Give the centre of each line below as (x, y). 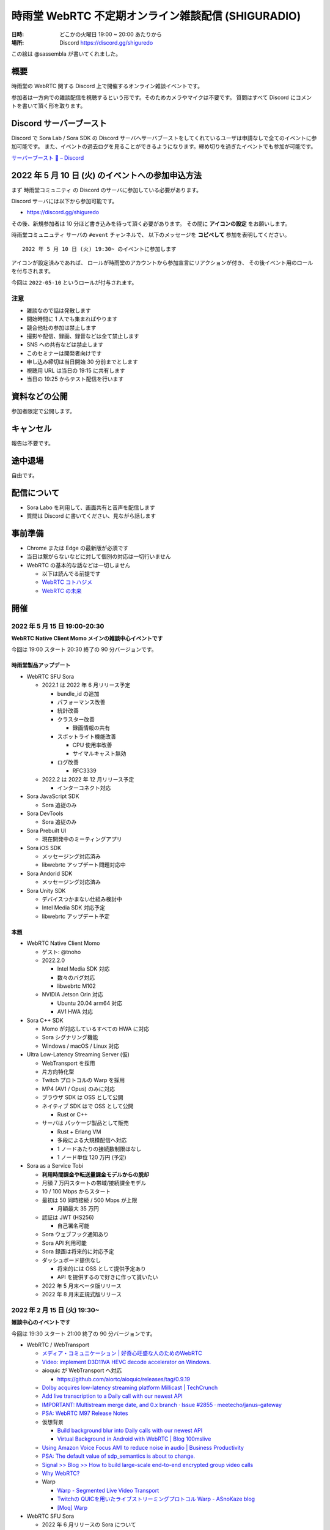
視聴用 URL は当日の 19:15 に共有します (76, 370)
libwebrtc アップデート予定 (76, 916)
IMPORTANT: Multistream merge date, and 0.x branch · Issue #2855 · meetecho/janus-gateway (162, 1405)
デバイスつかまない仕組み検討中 (82, 899)
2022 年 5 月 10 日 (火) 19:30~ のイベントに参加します (99, 249)
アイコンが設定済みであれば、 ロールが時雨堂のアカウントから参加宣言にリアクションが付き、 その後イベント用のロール (162, 263)
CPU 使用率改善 (92, 745)
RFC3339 (85, 771)
